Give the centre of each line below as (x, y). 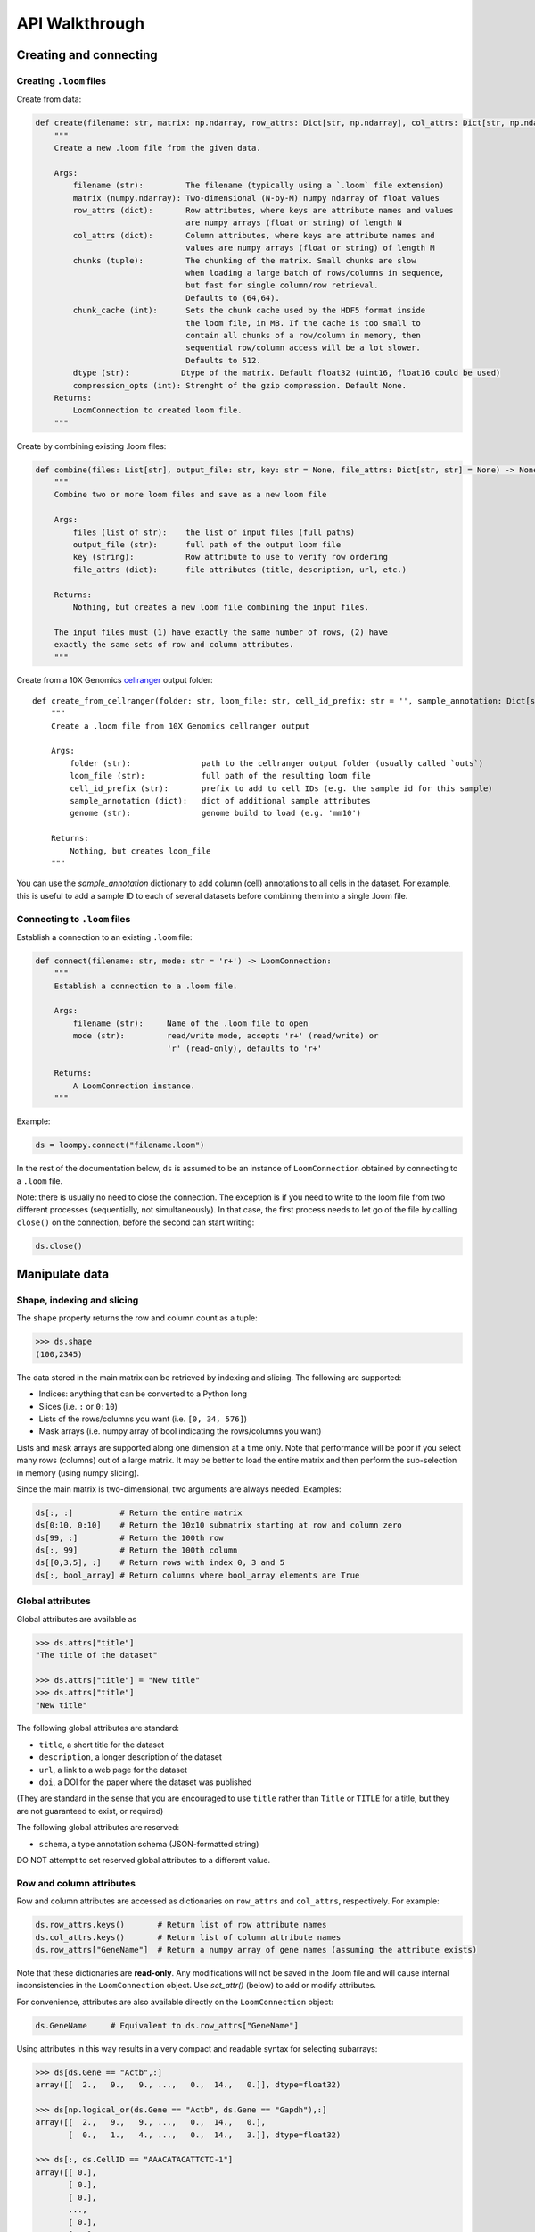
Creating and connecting (87, 55)
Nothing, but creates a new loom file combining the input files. (221, 607)
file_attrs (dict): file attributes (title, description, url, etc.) (240, 570)
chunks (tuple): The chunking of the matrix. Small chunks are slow (244, 260)
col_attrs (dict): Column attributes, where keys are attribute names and (254, 235)
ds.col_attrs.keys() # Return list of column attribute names (188, 1937)
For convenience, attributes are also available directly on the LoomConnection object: (175, 2002)
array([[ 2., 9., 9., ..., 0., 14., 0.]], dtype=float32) (188, 2085)
